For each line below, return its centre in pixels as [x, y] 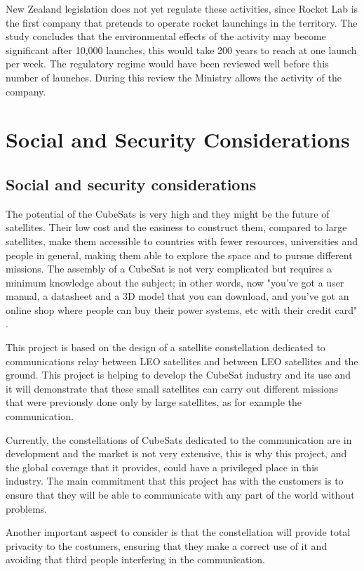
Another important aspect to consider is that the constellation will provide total [178, 532]
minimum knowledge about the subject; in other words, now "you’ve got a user [175, 282]
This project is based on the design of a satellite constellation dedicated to [166, 347]
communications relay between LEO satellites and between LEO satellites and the [182, 361]
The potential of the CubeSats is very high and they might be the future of [168, 213]
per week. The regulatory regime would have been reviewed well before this [167, 64]
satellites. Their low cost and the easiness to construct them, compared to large [176, 227]
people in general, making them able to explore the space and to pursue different [179, 255]
